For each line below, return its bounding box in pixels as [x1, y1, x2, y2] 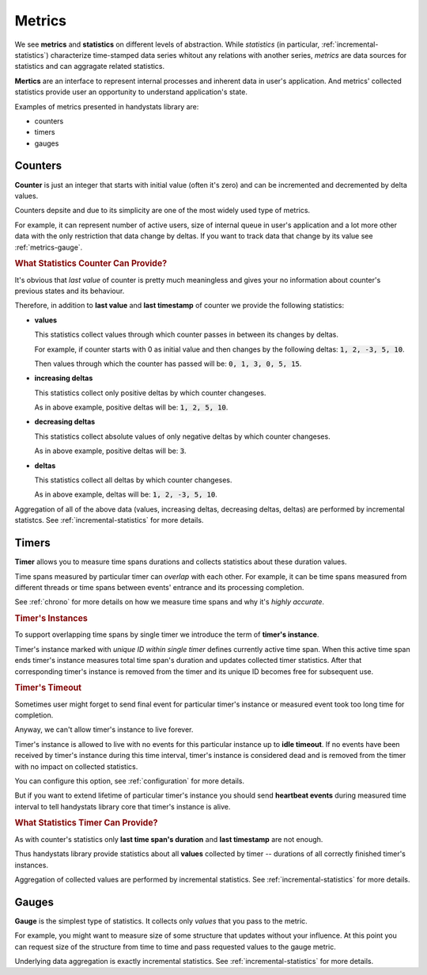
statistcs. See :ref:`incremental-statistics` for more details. [14, 516, 204, 525]
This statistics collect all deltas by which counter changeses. [34, 475, 232, 485]
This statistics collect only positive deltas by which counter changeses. [34, 388, 266, 398]
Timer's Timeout [14, 682, 82, 693]
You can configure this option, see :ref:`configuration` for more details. [14, 776, 245, 786]
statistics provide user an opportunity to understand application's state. [14, 87, 248, 97]
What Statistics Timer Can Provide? [14, 817, 158, 828]
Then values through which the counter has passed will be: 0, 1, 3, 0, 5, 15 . [34, 359, 302, 368]
